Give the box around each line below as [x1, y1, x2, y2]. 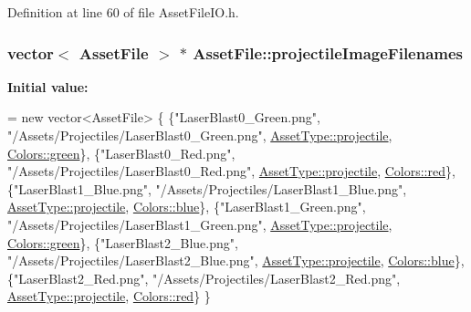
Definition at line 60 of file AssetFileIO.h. [7, 3, 239, 21]
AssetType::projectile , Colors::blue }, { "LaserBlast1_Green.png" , [7, 197, 366, 216]
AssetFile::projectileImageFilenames [193, 41, 464, 64]
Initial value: [7, 77, 89, 96]
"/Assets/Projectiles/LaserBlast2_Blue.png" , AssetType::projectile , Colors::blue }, [7, 251, 465, 270]
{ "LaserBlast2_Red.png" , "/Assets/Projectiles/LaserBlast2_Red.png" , [7, 268, 401, 287]
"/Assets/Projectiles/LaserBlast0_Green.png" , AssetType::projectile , [7, 126, 392, 144]
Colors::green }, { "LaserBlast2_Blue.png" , [7, 233, 238, 252]
